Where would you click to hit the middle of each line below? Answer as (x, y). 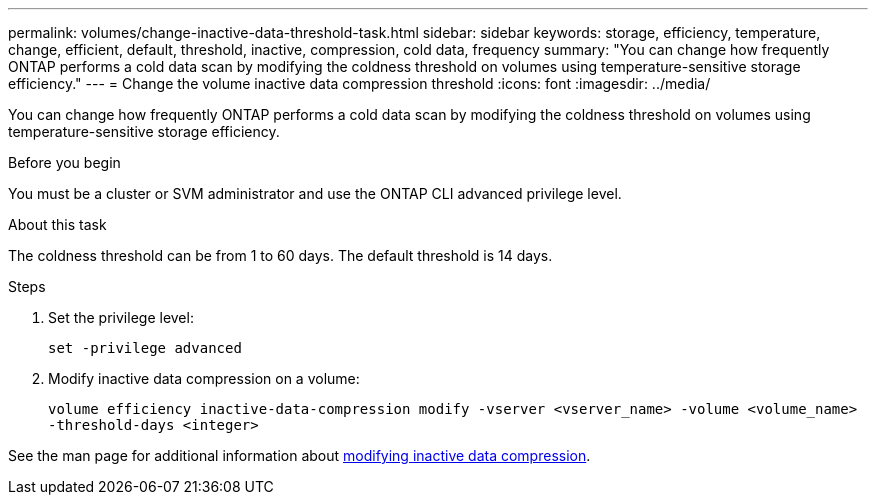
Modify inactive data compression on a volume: (204, 378)
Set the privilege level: (121, 317)
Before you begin (64, 162)
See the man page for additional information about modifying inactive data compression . (299, 455)
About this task (57, 224)
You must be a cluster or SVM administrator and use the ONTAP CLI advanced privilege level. (315, 193)
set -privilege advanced (145, 348)
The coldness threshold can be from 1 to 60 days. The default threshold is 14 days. (280, 255)
